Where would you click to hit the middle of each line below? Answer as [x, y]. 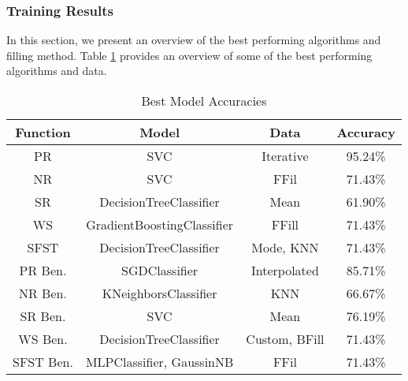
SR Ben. [43, 316]
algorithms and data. [57, 71]
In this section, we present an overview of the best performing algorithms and [194, 40]
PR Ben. [43, 270]
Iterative [285, 156]
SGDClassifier [160, 270]
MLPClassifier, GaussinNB [159, 362]
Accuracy [366, 132]
